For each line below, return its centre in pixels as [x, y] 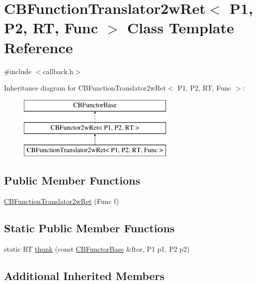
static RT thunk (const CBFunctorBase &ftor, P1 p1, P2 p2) [97, 248]
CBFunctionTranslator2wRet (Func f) [62, 201]
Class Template [180, 28]
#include [18, 71]
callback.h [58, 71]
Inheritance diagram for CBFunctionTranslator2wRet [85, 88]
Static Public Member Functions [89, 228]
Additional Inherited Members [84, 275]
